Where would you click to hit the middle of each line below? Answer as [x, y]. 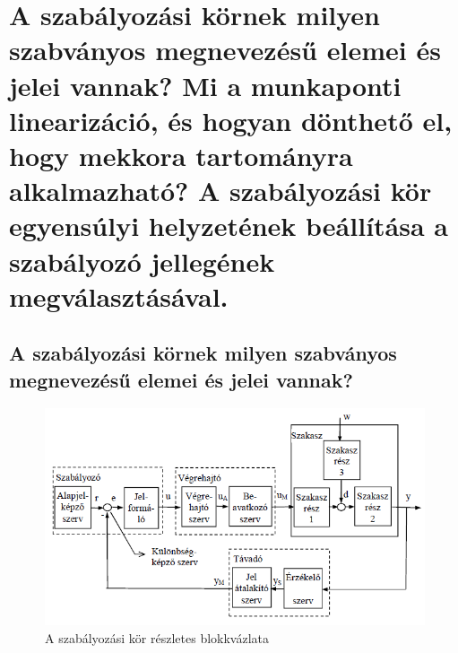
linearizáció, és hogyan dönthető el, [231, 120]
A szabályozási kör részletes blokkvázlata [157, 637]
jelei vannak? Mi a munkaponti [205, 85]
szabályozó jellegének [142, 261]
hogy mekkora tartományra [181, 155]
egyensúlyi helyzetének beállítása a [229, 226]
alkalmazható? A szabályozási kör [220, 191]
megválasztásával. [119, 296]
